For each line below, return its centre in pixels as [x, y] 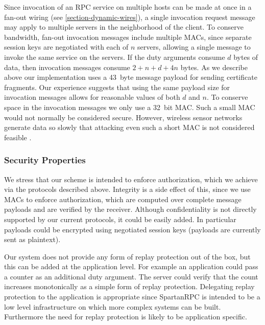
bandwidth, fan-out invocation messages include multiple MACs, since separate [128, 37]
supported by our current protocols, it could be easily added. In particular [120, 219]
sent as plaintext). [32, 239]
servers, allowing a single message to [194, 47]
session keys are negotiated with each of [66, 47]
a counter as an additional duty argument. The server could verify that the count [131, 276]
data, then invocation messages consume [67, 67]
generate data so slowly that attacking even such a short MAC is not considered [129, 127]
